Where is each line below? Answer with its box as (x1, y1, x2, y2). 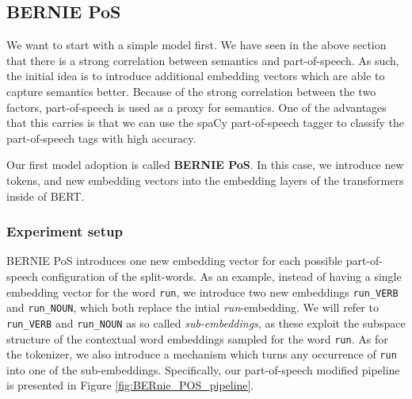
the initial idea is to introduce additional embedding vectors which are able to (6, 67, 385, 84)
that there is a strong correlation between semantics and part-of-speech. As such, (6, 52, 399, 68)
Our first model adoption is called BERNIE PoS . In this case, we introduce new (6, 156, 404, 173)
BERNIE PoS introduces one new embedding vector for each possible (6, 252, 343, 269)
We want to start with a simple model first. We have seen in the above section (6, 36, 387, 53)
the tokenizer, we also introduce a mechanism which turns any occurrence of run (6, 346, 397, 363)
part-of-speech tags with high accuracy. (6, 129, 196, 146)
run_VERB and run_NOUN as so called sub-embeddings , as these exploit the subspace (6, 314, 406, 331)
